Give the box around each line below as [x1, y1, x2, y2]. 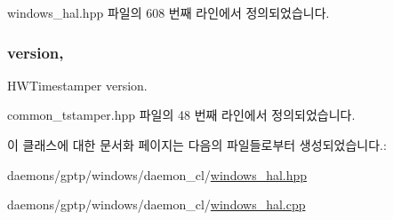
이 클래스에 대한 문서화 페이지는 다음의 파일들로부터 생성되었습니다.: [7, 136, 387, 153]
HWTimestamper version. [7, 75, 148, 94]
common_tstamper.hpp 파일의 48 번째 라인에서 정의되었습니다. [7, 106, 356, 124]
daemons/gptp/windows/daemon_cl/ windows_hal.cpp [7, 195, 306, 214]
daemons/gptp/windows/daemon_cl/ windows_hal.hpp [7, 165, 308, 184]
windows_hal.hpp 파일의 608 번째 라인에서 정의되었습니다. [7, 4, 330, 21]
